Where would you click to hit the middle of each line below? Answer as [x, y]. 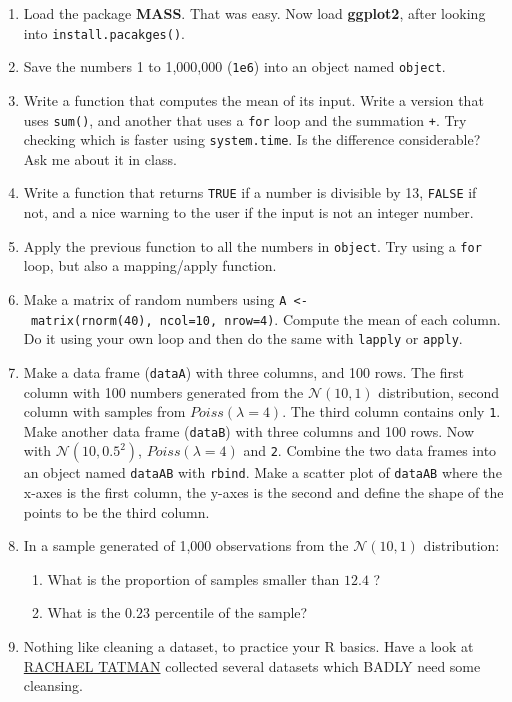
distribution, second [439, 391]
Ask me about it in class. [100, 158]
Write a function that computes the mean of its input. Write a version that [253, 99]
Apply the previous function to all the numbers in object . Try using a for [252, 245]
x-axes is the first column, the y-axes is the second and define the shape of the [263, 492]
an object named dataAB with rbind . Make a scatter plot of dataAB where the [262, 472]
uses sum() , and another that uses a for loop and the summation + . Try [245, 119]
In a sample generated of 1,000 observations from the [186, 545]
